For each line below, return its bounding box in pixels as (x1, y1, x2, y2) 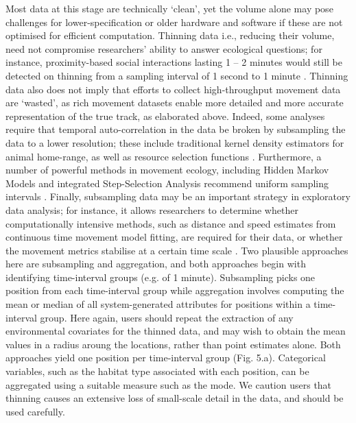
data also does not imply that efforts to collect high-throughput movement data (5, 82, 341, 96)
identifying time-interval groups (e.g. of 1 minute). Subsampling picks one (5, 269, 316, 284)
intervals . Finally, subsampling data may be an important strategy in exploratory (5, 189, 351, 204)
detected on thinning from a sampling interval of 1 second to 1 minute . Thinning (5, 68, 348, 82)
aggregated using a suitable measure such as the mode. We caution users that (5, 377, 332, 391)
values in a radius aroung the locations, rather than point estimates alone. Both (5, 337, 341, 351)
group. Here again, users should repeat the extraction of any (40, 310, 294, 324)
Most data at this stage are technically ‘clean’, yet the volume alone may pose (5, 1, 333, 15)
